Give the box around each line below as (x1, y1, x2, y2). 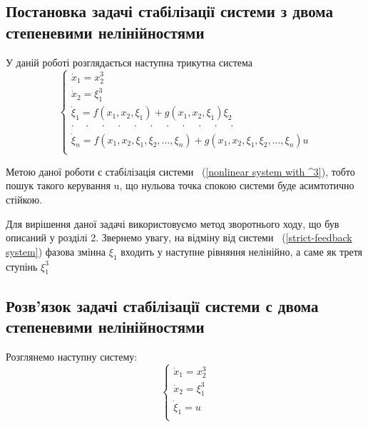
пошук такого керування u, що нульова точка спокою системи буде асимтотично (6, 178, 354, 193)
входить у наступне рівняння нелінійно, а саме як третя (121, 243, 363, 258)
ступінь (6, 258, 38, 273)
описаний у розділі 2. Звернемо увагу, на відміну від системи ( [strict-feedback (6, 230, 352, 245)
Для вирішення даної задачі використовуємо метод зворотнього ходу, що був (6, 216, 339, 231)
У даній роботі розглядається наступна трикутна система (6, 54, 253, 69)
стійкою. (6, 192, 43, 207)
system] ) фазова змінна (6, 243, 106, 258)
